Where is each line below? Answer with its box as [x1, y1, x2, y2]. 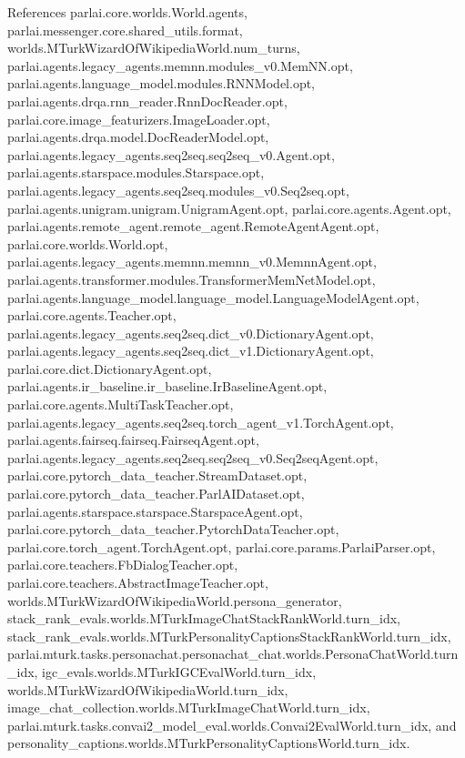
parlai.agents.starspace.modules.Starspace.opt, [7, 163, 265, 182]
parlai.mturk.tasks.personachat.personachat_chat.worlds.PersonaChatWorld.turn [7, 644, 459, 663]
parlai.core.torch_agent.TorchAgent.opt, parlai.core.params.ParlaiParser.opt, [7, 537, 436, 556]
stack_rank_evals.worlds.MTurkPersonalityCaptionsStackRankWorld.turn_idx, [7, 626, 451, 645]
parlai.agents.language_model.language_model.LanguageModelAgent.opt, [7, 288, 420, 307]
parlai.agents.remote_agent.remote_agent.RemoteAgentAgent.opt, [7, 217, 379, 236]
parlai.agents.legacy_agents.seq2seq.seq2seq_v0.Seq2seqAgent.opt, [7, 448, 379, 467]
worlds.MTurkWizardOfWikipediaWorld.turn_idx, [7, 680, 288, 699]
